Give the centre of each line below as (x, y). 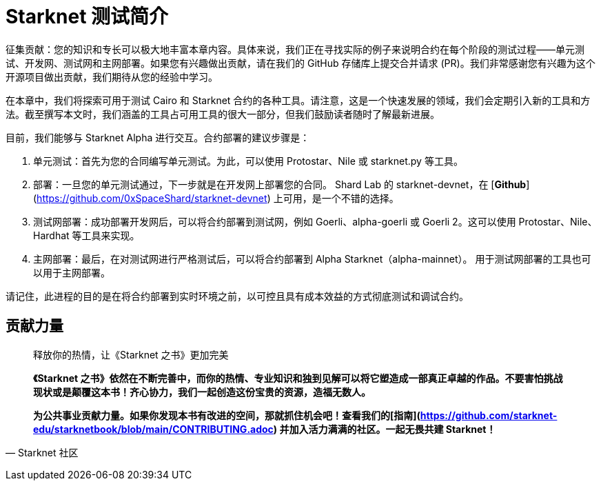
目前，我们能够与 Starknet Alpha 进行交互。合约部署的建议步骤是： (158, 137)
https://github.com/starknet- (489, 415)
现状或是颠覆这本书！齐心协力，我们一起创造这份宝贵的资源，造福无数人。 (202, 392)
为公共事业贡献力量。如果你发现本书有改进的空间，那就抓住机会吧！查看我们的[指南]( (227, 415)
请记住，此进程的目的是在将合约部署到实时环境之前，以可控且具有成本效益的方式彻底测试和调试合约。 (237, 296)
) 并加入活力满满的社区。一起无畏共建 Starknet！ (385, 429)
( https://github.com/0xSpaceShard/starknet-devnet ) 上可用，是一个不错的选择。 (216, 198)
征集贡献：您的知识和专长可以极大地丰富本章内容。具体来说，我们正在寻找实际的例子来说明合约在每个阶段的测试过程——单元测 (295, 49)
